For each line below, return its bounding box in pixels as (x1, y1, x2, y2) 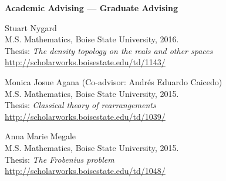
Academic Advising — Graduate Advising (5, 2, 178, 14)
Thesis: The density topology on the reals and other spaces (5, 44, 213, 56)
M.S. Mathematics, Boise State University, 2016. (5, 33, 179, 45)
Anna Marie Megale (5, 130, 76, 142)
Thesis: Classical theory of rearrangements (5, 99, 156, 111)
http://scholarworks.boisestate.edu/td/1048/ (5, 165, 166, 177)
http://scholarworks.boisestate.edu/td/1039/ (5, 110, 166, 122)
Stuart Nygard (5, 21, 57, 33)
